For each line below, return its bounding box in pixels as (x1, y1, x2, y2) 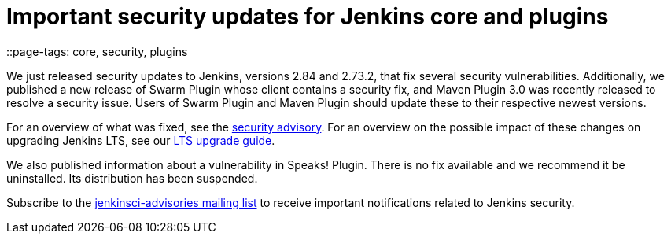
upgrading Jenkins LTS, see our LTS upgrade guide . (6, 133, 275, 147)
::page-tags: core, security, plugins (6, 44, 188, 58)
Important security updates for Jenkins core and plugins (6, 3, 609, 30)
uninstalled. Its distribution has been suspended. (6, 171, 258, 185)
